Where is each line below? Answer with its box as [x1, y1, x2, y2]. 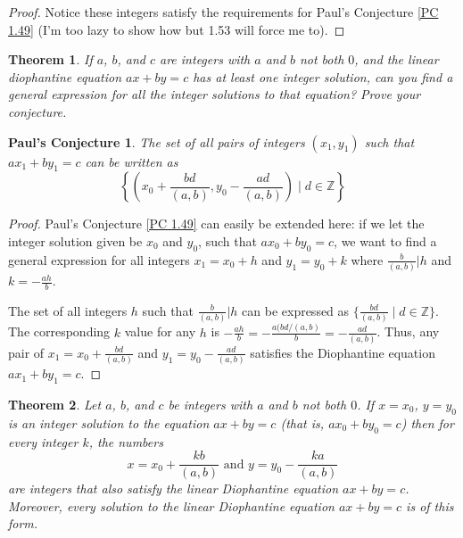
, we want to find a [334, 231, 437, 250]
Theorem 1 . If [8, 50, 93, 69]
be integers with [168, 395, 253, 413]
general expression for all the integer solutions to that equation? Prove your [8, 85, 421, 103]
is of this [406, 496, 454, 515]
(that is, [280, 413, 325, 432]
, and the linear [354, 50, 439, 69]
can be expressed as [242, 301, 350, 319]
